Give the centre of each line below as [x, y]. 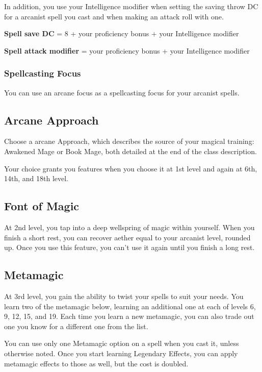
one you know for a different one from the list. [76, 326]
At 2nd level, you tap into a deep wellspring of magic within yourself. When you [129, 227]
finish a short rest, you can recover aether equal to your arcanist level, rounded [127, 237]
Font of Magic [42, 206]
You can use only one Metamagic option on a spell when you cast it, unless [122, 343]
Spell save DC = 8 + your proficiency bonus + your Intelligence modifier [122, 33]
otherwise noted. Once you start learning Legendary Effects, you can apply [121, 353]
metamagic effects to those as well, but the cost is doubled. [96, 363]
